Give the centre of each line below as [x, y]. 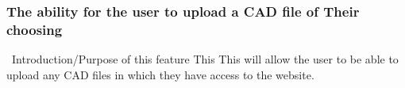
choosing [35, 29]
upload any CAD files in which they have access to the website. [160, 74]
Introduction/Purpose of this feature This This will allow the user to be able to [205, 59]
